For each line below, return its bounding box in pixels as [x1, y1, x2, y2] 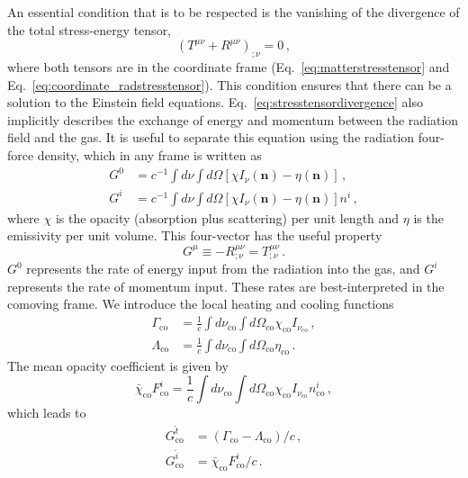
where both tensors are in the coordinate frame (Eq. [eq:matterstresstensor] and [7, 57, 450, 76]
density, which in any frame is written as [37, 145, 262, 164]
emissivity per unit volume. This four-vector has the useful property [7, 226, 382, 245]
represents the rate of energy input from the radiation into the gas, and [26, 259, 420, 278]
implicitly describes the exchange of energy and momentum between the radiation [7, 110, 459, 129]
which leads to [7, 403, 86, 422]
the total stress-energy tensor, [7, 20, 172, 39]
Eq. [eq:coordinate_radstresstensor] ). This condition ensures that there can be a [7, 75, 452, 94]
